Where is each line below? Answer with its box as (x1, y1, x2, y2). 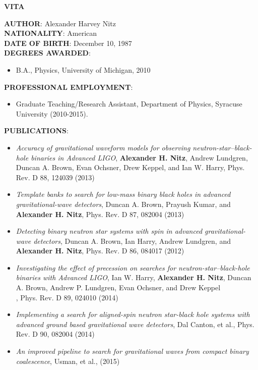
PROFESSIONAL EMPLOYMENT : (4, 81, 133, 92)
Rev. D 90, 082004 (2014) (16, 329, 95, 339)
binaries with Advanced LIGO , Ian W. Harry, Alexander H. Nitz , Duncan (16, 272, 251, 283)
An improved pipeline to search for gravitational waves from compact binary (16, 346, 249, 356)
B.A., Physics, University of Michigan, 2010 (16, 64, 151, 75)
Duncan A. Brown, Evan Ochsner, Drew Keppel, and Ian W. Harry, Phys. (16, 162, 245, 173)
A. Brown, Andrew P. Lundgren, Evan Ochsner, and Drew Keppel (16, 282, 221, 293)
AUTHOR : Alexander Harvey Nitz (4, 18, 116, 28)
